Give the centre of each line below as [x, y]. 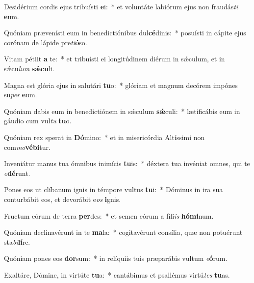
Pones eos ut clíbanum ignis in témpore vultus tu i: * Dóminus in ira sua [114, 189]
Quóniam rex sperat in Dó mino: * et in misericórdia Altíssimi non [104, 137]
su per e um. [21, 95]
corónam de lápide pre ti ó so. [46, 42]
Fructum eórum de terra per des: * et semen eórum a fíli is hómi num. [109, 215]
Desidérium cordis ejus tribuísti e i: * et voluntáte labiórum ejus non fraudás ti [121, 6]
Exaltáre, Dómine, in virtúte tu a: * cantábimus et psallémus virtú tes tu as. [117, 274]
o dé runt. [17, 173]
